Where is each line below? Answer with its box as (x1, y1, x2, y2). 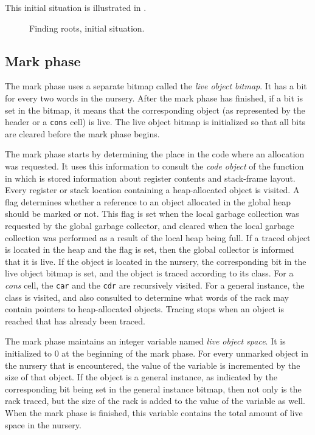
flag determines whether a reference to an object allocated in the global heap (5, 195, 291, 208)
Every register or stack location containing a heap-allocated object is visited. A (5, 183, 300, 196)
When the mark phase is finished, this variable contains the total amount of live (5, 406, 303, 419)
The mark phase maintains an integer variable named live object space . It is (5, 335, 286, 348)
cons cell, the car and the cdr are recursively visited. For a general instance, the (5, 278, 305, 291)
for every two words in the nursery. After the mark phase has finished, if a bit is (5, 91, 303, 104)
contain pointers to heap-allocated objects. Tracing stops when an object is (5, 303, 284, 315)
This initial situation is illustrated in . (5, 1, 147, 13)
